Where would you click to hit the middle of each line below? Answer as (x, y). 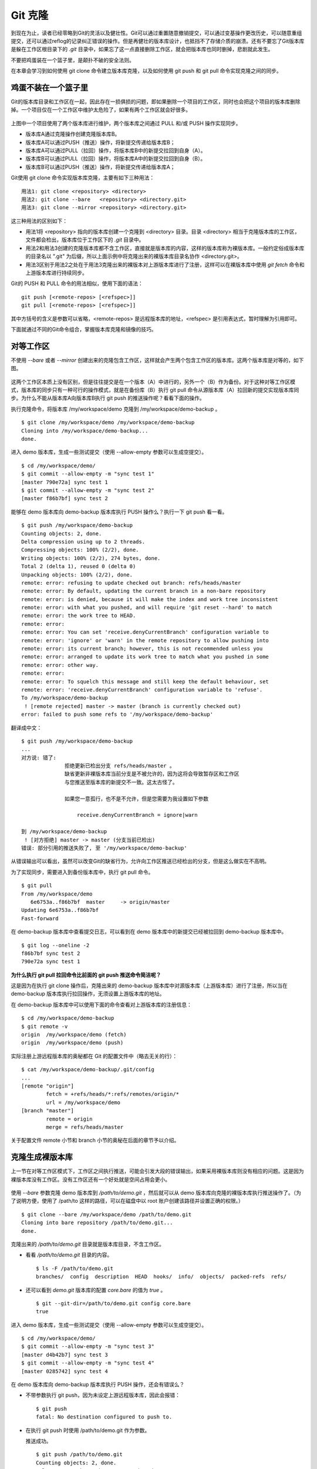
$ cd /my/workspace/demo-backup (68, 1018)
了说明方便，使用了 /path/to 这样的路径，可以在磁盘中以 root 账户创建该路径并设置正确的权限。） (127, 1201)
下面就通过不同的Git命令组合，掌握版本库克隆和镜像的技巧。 (84, 329)
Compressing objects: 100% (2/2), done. (80, 550)
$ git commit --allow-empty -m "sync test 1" (88, 474)
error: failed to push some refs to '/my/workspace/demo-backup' (117, 715)
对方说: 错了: (39, 757)
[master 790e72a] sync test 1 (65, 482)
